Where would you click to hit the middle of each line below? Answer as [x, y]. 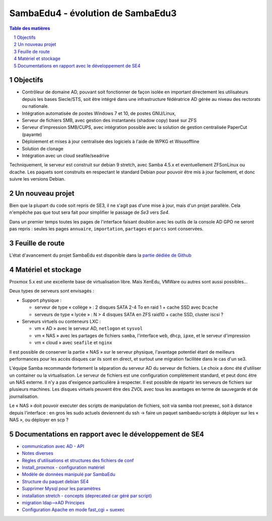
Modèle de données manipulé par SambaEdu [69, 475]
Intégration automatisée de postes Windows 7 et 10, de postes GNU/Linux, [99, 113]
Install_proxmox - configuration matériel [63, 468]
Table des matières [30, 28]
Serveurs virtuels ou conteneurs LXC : [61, 321]
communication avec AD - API [53, 446]
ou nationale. [35, 106]
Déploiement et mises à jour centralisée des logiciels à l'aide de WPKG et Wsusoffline [111, 142]
